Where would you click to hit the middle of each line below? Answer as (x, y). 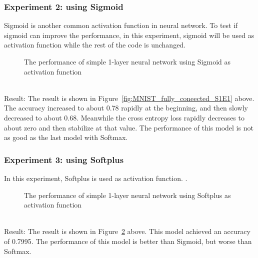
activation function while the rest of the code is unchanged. (95, 45)
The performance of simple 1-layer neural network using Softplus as (127, 195)
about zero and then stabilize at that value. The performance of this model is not (129, 127)
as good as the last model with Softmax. (66, 137)
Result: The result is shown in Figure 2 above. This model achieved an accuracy (127, 231)
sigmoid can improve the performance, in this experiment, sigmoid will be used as (129, 35)
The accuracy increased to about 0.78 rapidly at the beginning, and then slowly (126, 108)
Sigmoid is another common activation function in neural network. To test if (121, 25)
